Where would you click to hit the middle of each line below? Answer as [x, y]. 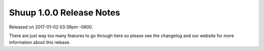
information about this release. [40, 42]
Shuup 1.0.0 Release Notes [65, 13]
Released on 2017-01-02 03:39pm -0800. [51, 27]
